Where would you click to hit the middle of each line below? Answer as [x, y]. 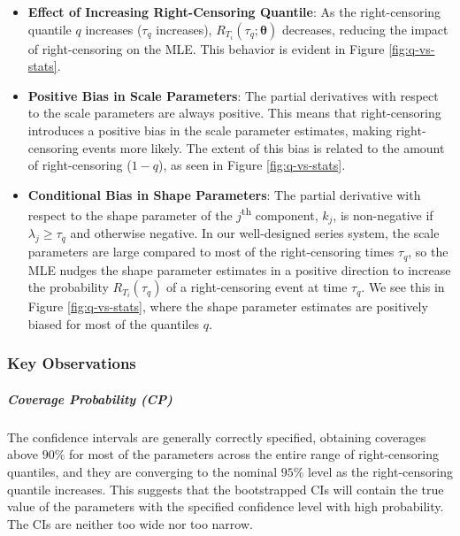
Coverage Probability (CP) [90, 398]
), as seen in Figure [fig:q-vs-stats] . [252, 165]
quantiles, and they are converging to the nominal [142, 472]
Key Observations [72, 363]
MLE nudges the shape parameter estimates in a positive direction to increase [239, 269]
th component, [280, 214]
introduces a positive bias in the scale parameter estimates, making [210, 130]
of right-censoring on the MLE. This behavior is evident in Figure [206, 48]
